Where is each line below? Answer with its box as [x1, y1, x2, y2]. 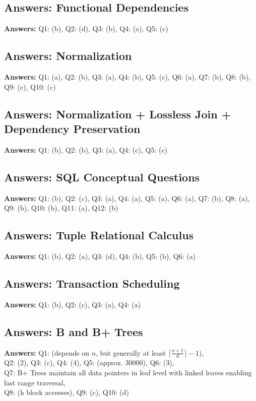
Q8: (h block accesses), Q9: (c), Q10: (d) [4, 387, 129, 397]
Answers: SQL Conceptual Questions [4, 169, 200, 184]
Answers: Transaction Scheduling [4, 275, 180, 291]
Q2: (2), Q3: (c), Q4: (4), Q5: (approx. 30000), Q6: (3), [4, 357, 174, 368]
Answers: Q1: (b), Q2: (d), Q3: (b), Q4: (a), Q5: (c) [4, 23, 168, 34]
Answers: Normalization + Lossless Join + [4, 106, 231, 121]
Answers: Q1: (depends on [4, 347, 89, 358]
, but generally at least [96, 347, 166, 358]
